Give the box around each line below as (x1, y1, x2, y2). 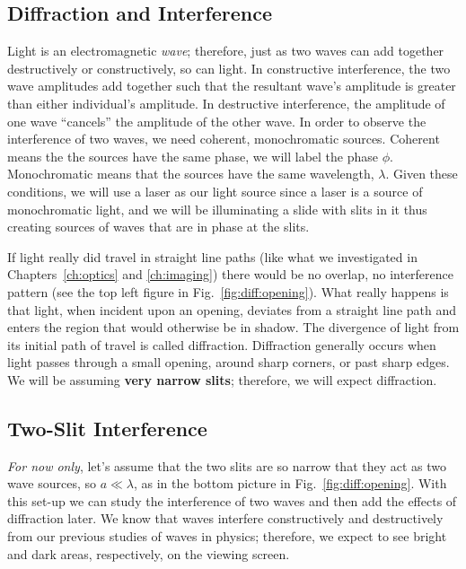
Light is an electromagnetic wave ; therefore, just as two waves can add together (7, 41, 444, 60)
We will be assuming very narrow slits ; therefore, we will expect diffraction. (7, 370, 437, 389)
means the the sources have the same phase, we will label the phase (7, 146, 379, 165)
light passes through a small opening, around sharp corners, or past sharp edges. (7, 353, 450, 372)
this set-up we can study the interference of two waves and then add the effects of (7, 491, 457, 510)
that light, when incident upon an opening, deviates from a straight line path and (7, 300, 457, 319)
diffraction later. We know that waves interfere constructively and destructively (7, 509, 444, 528)
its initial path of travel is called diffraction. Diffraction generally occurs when (7, 335, 436, 354)
